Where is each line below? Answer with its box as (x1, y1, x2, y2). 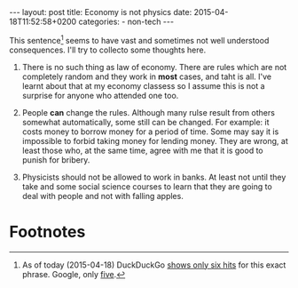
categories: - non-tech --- (78, 16, 175, 27)
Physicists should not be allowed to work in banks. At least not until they (21, 172, 286, 182)
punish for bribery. (21, 154, 90, 165)
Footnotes (9, 221, 86, 242)
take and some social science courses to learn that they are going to (21, 180, 272, 192)
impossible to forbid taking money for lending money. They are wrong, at (21, 135, 288, 146)
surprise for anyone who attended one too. (21, 90, 179, 100)
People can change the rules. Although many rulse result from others (21, 107, 275, 117)
